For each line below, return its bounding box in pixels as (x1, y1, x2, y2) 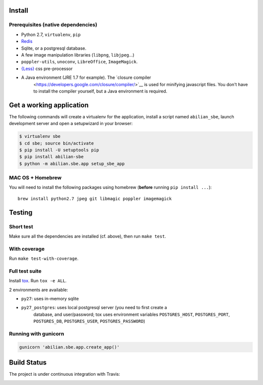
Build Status (9, 358, 47, 367)
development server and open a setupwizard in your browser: (9, 121, 133, 127)
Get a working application (9, 101, 89, 109)
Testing (9, 208, 33, 217)
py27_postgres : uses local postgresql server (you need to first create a (21, 305, 168, 311)
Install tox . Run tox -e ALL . (9, 278, 67, 284)
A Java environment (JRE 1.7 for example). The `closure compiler (21, 74, 151, 80)
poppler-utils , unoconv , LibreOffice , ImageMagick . (21, 59, 138, 65)
